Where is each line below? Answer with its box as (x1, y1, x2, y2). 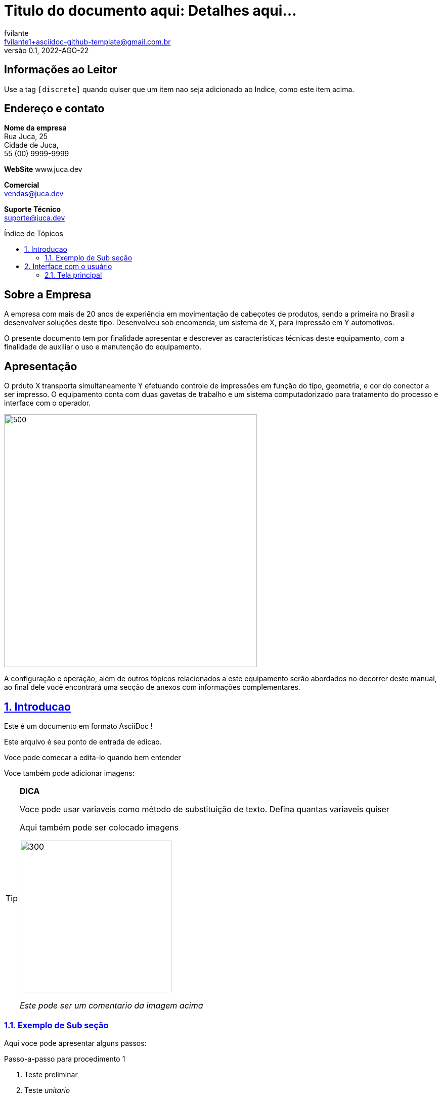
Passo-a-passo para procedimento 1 (4, 1054, 125, 1063)
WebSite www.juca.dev (4, 165, 82, 174)
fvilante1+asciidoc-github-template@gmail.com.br (4, 37, 171, 46)
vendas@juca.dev (4, 189, 64, 198)
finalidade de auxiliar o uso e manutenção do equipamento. (4, 342, 202, 352)
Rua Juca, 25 (4, 132, 48, 141)
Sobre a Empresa (4, 288, 92, 301)
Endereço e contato (4, 102, 105, 115)
